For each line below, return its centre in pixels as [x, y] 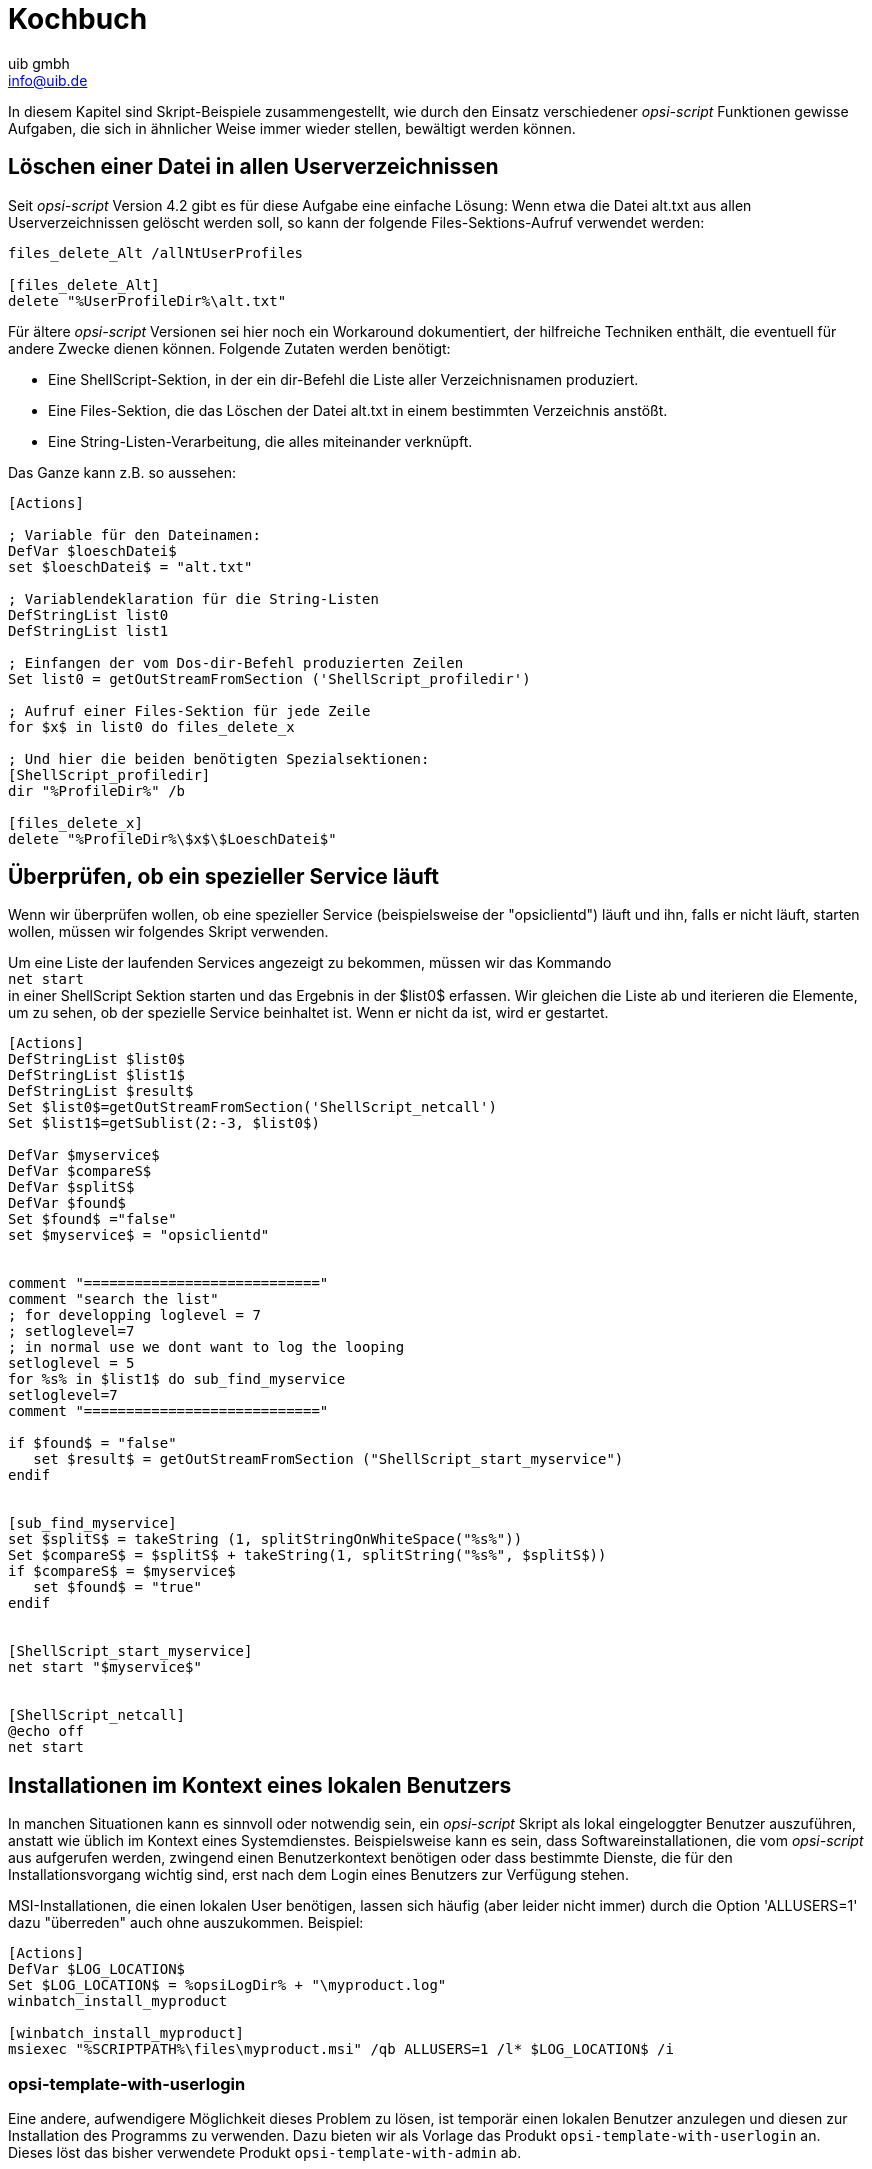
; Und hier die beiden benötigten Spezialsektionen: [219, 758]
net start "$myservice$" [105, 1667]
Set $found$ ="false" [92, 1219]
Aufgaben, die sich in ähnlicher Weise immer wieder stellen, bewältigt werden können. [292, 128]
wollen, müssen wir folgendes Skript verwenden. [168, 932]
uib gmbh [39, 63]
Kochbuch [78, 19]
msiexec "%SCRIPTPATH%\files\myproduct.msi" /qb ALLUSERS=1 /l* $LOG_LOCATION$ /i [341, 2049]
